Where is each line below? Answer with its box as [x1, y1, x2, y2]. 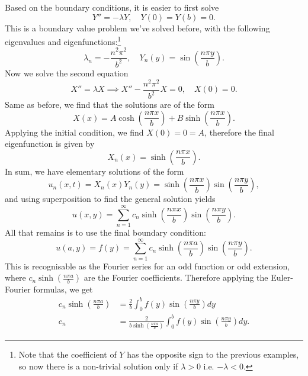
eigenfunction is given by [5, 137, 95, 150]
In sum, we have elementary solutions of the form [5, 165, 184, 177]
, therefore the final [204, 126, 275, 138]
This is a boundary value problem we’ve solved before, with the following [5, 21, 270, 34]
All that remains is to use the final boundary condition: [5, 226, 206, 239]
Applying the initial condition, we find [5, 126, 144, 138]
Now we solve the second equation [5, 66, 129, 79]
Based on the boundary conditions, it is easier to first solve [5, 1, 219, 13]
